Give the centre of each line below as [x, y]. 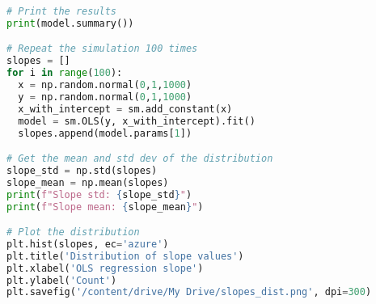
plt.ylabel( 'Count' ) [62, 280]
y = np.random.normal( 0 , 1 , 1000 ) [105, 97]
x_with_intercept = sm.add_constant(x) [125, 109]
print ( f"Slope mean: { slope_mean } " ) [105, 207]
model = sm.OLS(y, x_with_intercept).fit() [137, 121]
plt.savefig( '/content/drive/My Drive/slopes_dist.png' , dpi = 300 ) [189, 292]
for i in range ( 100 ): [65, 73]
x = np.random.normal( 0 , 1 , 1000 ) [105, 85]
